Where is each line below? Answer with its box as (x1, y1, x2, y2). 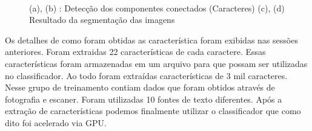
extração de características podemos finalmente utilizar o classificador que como (5, 104, 301, 117)
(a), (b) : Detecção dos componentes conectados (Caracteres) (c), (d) (29, 1, 285, 14)
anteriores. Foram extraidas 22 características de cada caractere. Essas (5, 45, 266, 58)
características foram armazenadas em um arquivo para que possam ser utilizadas (5, 57, 308, 69)
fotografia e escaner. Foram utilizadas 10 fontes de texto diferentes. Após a (5, 92, 282, 105)
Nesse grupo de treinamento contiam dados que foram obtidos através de (5, 81, 275, 94)
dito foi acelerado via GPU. (5, 116, 107, 129)
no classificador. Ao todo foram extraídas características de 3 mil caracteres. (5, 69, 288, 81)
